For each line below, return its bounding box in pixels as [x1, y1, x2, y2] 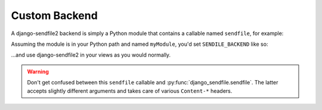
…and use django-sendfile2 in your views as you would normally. [11, 51, 171, 59]
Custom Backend [11, 9, 98, 22]
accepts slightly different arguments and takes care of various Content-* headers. [27, 87, 233, 95]
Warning [27, 68, 49, 75]
